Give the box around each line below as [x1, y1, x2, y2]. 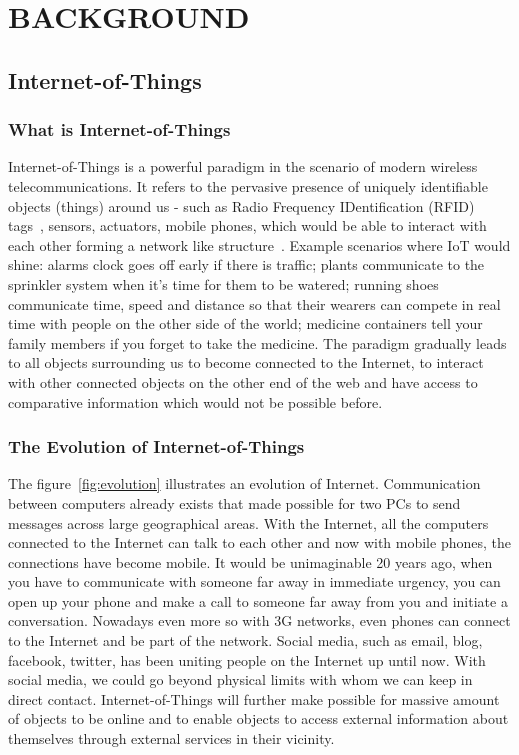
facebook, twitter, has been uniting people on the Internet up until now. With [8, 649, 486, 670]
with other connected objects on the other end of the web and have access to [8, 371, 478, 392]
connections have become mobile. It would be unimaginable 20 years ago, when [8, 551, 493, 572]
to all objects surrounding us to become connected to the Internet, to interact [8, 352, 484, 373]
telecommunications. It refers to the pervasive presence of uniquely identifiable [8, 175, 488, 196]
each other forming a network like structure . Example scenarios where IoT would [8, 234, 511, 255]
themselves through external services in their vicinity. [8, 728, 335, 749]
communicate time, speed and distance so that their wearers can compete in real [8, 293, 501, 314]
